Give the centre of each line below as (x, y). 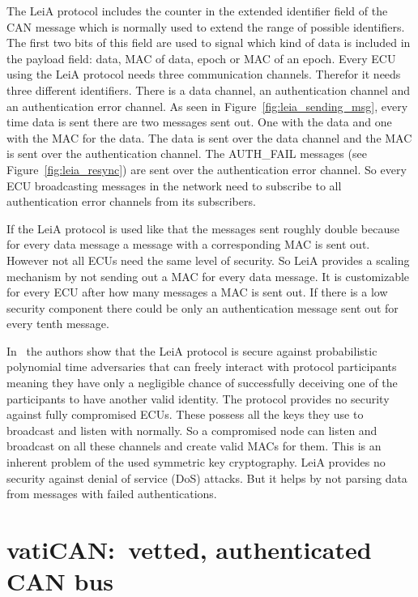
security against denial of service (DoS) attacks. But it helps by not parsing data (207, 478)
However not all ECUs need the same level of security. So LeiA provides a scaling (208, 260)
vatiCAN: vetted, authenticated (189, 549)
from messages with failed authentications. (112, 494)
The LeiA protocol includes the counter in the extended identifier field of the (197, 11)
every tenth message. (58, 324)
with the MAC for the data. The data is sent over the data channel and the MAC (209, 137)
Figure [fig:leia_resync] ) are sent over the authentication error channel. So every (207, 169)
